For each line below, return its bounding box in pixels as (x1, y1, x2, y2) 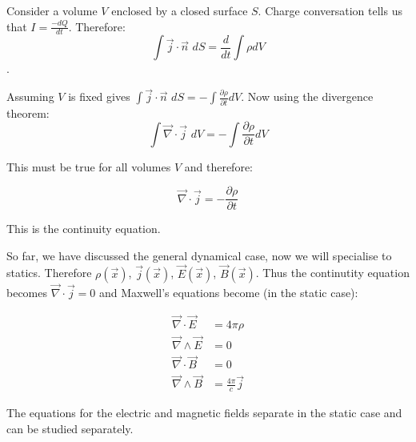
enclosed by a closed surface (111, 2, 248, 18)
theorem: (6, 104, 50, 121)
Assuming (6, 88, 54, 105)
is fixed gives (68, 88, 130, 105)
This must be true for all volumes (6, 158, 171, 175)
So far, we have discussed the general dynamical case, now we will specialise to (6, 247, 392, 263)
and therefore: (184, 158, 253, 175)
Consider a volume (6, 2, 98, 18)
